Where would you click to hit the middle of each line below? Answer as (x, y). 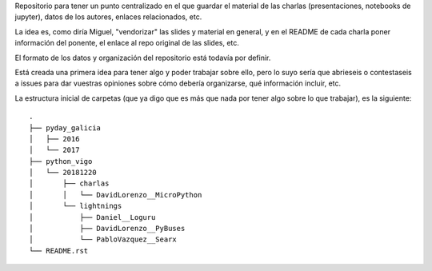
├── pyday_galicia (65, 128)
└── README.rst (59, 251)
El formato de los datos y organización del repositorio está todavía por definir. (143, 58)
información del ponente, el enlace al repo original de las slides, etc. (127, 43)
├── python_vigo (61, 161)
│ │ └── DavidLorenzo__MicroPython (116, 195)
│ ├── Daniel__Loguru (92, 217)
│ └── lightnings (76, 206)
